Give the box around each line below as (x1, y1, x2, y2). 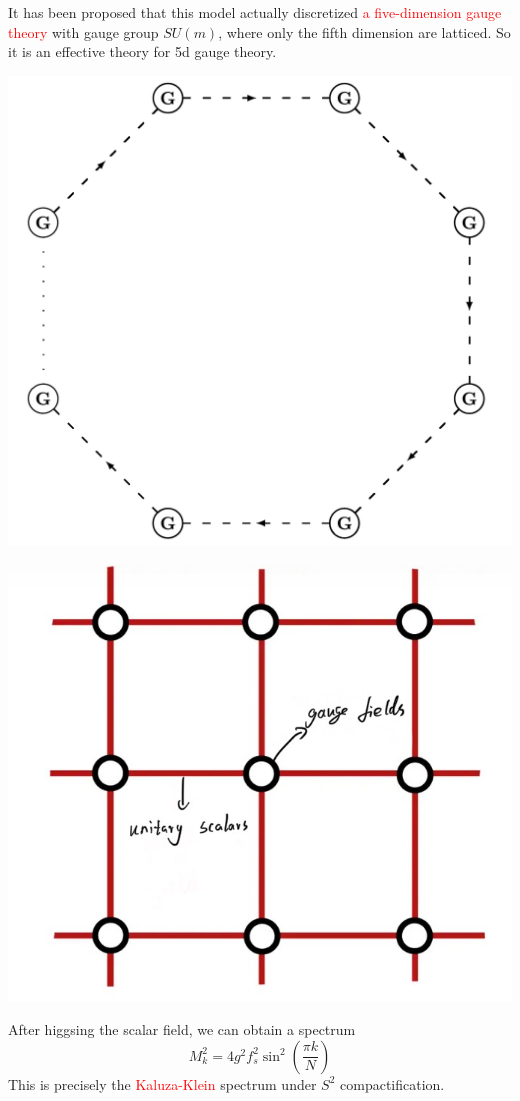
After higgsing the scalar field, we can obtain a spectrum (8, 1019, 356, 1040)
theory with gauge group (8, 21, 159, 42)
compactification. (340, 1073, 445, 1094)
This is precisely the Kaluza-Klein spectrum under (8, 1073, 317, 1094)
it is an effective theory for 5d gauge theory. (8, 41, 277, 62)
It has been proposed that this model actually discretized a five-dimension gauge (8, 2, 502, 22)
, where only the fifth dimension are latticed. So (218, 21, 511, 42)
